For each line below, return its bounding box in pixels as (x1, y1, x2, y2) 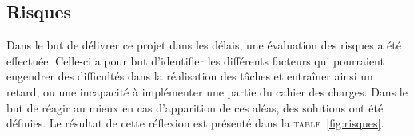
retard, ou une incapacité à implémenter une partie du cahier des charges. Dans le (6, 83, 408, 100)
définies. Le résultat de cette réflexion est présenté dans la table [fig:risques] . (6, 115, 384, 131)
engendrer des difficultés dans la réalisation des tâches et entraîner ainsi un (6, 68, 373, 84)
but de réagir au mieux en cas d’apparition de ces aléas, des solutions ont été (6, 99, 384, 115)
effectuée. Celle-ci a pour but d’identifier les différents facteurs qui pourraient (6, 52, 384, 68)
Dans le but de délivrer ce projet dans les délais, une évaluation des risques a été (6, 37, 401, 53)
